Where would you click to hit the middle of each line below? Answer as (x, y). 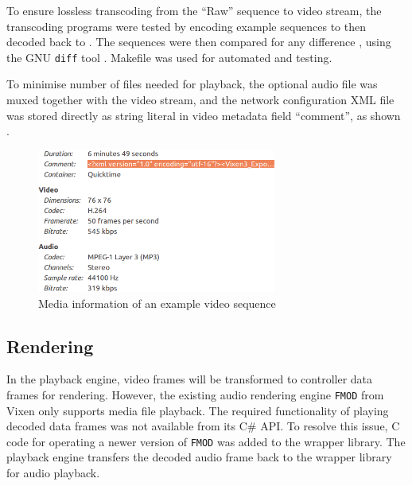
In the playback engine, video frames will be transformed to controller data (190, 379)
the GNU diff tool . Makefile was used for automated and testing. (169, 57)
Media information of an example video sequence (157, 303)
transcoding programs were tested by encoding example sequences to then (187, 26)
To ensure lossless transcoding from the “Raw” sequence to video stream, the (194, 10)
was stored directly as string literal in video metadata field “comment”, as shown (204, 115)
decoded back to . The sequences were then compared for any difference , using (199, 42)
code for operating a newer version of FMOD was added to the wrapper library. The (206, 441)
